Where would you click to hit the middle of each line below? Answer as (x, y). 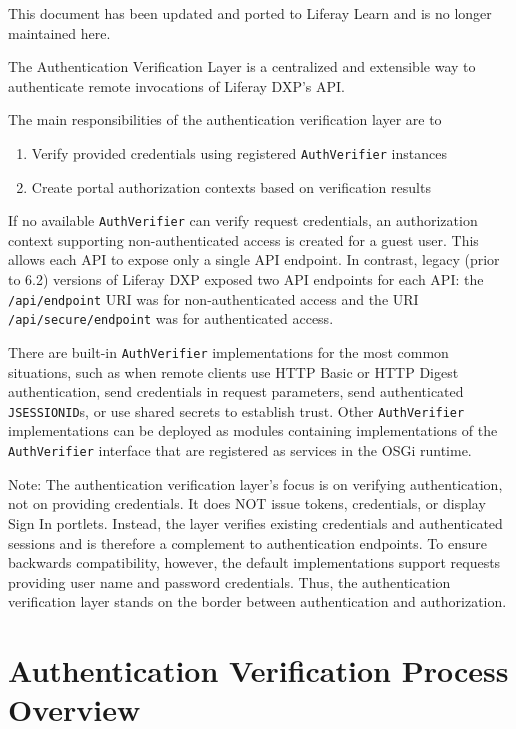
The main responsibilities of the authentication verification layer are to (225, 119)
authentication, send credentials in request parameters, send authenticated (236, 391)
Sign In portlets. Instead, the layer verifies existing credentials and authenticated (255, 522)
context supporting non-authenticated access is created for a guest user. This (243, 239)
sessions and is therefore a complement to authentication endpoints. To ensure (247, 542)
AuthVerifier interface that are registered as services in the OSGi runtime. (240, 450)
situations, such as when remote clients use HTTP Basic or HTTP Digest (233, 371)
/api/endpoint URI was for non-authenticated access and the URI (213, 298)
